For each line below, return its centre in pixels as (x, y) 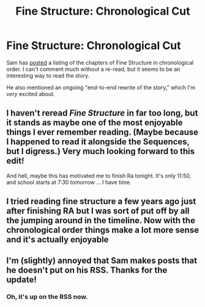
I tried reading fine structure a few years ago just (101, 202)
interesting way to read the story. (48, 75)
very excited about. (31, 94)
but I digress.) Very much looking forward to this (101, 151)
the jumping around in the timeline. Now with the (101, 220)
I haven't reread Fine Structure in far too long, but (102, 113)
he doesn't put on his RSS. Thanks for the (87, 270)
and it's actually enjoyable (58, 240)
